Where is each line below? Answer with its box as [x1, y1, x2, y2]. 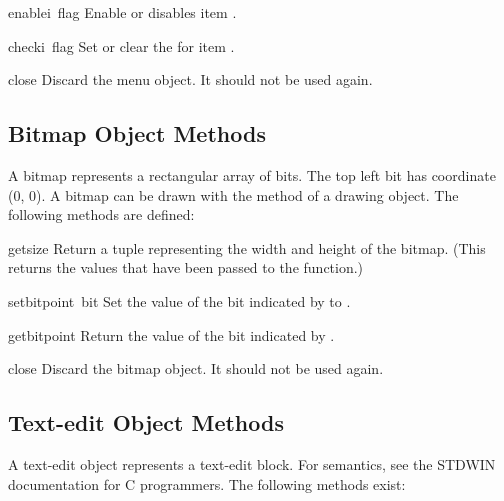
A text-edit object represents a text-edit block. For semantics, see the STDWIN [8, 453, 496, 474]
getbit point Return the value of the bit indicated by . [8, 324, 335, 345]
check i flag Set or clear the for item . [8, 35, 235, 56]
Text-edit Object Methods [8, 407, 284, 438]
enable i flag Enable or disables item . [8, 2, 237, 22]
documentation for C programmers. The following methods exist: [8, 473, 406, 494]
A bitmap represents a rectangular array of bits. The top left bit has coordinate [8, 164, 496, 185]
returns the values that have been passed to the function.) [8, 257, 364, 278]
